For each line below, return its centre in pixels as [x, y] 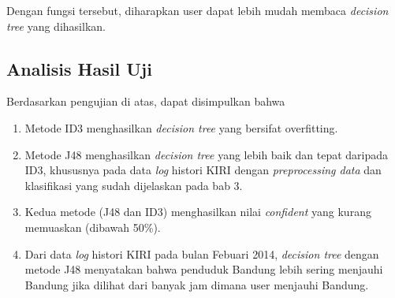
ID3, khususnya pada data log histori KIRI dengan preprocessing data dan [203, 170]
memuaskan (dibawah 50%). [93, 227]
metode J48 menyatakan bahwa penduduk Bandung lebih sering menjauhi [204, 269]
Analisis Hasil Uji [79, 68]
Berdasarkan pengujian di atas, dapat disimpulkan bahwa [146, 101]
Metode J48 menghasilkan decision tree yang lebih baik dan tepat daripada [207, 154]
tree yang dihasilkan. [56, 26]
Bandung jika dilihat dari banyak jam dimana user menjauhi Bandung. [197, 284]
